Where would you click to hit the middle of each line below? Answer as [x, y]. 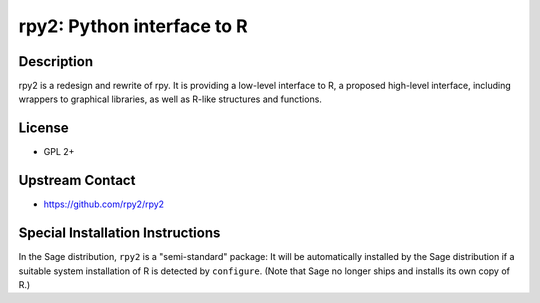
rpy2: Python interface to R [133, 26]
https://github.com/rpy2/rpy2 [104, 204]
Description [56, 61]
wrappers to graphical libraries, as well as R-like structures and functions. [170, 99]
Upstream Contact [77, 180]
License [43, 128]
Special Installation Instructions [119, 233]
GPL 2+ [59, 152]
